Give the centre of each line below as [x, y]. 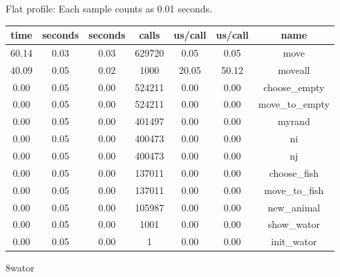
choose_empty [294, 87]
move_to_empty [294, 104]
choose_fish [294, 172]
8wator [20, 268]
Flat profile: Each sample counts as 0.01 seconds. [109, 8]
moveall [294, 69]
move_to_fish [294, 190]
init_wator [294, 241]
